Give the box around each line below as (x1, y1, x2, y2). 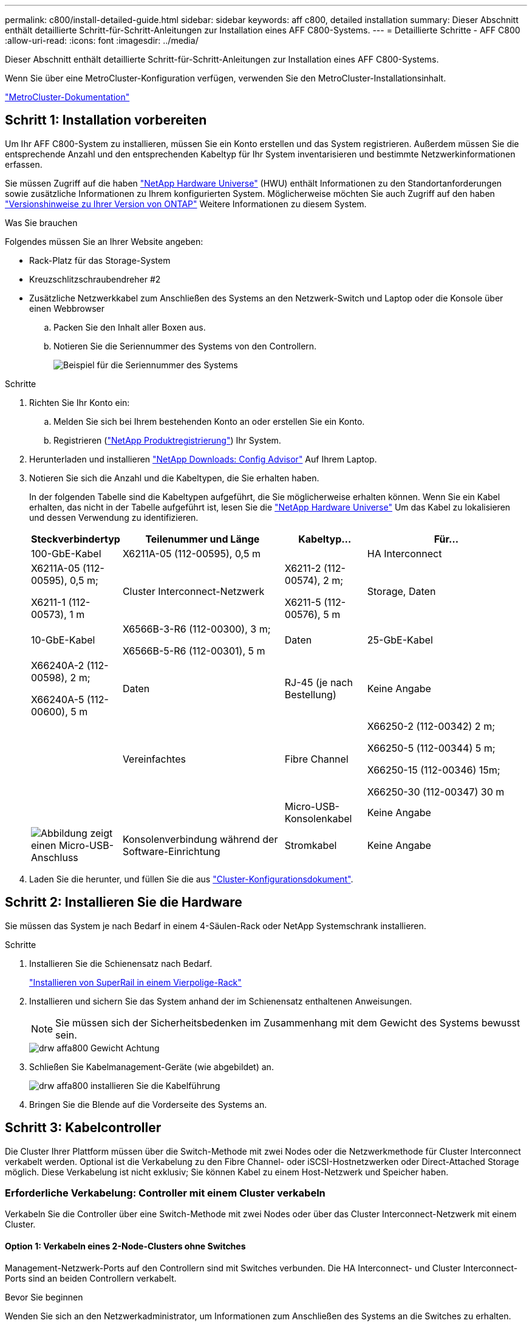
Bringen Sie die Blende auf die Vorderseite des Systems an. (29, 1099, 267, 1110)
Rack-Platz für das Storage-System (29, 255, 171, 266)
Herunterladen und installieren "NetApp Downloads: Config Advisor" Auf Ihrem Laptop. (29, 453, 377, 464)
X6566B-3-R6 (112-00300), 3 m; (122, 622, 271, 635)
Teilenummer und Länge (145, 532, 260, 545)
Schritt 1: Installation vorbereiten (5, 112, 207, 128)
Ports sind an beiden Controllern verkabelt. (5, 1273, 177, 1283)
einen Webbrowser (29, 303, 105, 314)
